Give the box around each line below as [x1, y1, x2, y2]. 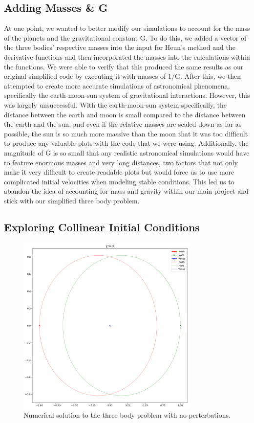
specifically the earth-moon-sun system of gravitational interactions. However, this [4, 90, 250, 100]
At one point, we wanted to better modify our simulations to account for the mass [4, 23, 250, 33]
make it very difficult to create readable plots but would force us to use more [4, 167, 234, 177]
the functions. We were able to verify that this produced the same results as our [4, 61, 244, 71]
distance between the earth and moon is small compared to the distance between [4, 109, 246, 119]
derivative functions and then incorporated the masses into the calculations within [4, 51, 250, 62]
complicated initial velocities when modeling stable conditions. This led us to [4, 176, 234, 186]
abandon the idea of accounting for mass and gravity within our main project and [4, 186, 249, 196]
